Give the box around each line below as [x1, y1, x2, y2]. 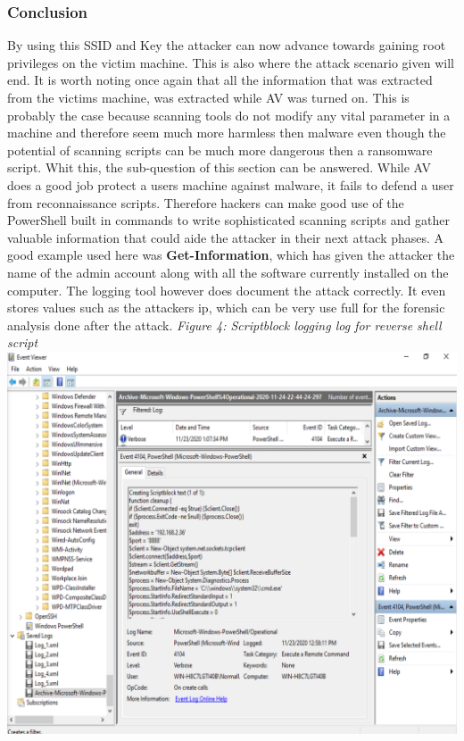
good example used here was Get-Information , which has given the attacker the [7, 246, 455, 264]
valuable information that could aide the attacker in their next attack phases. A [7, 228, 444, 246]
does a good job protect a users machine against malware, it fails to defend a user [7, 175, 454, 194]
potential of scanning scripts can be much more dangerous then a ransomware [7, 140, 433, 159]
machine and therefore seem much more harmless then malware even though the [7, 123, 446, 142]
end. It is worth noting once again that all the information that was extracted [7, 71, 433, 89]
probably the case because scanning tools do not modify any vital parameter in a [7, 105, 451, 124]
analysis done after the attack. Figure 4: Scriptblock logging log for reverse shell [7, 315, 442, 334]
